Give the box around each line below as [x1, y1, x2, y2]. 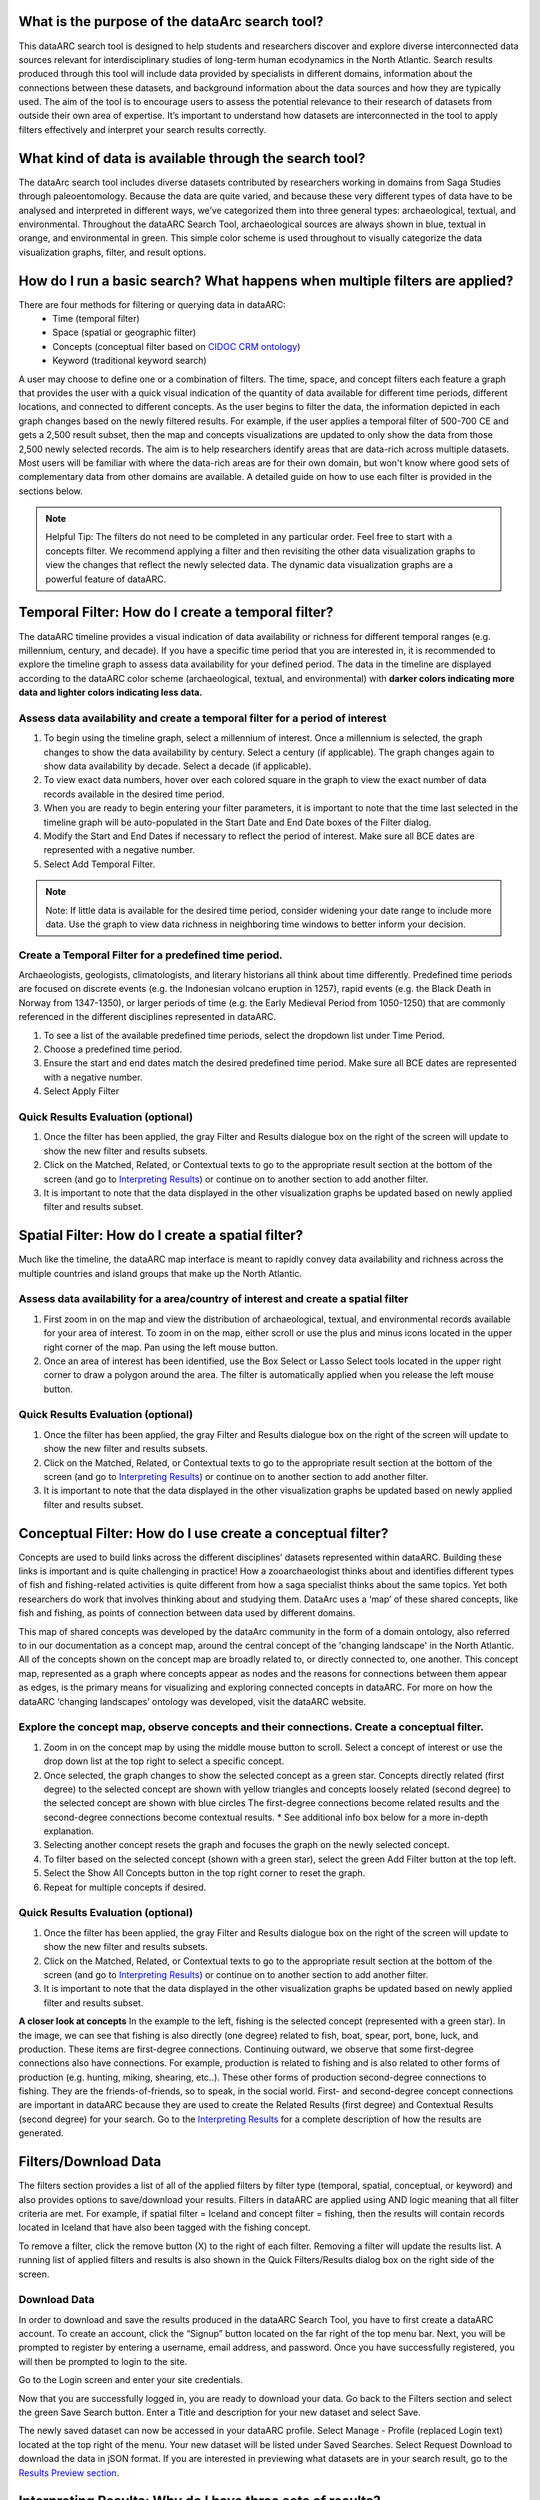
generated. [18, 2127, 64, 2139]
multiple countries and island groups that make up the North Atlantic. [18, 1267, 302, 1279]
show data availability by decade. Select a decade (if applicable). [43, 760, 312, 772]
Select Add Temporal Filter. [43, 858, 156, 870]
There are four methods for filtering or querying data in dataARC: [18, 298, 287, 310]
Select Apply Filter [43, 1085, 120, 1097]
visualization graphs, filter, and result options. [18, 246, 207, 258]
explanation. [43, 1825, 95, 1837]
